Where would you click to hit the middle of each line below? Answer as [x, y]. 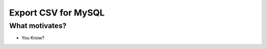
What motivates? [38, 26]
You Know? [33, 38]
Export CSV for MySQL [57, 13]
